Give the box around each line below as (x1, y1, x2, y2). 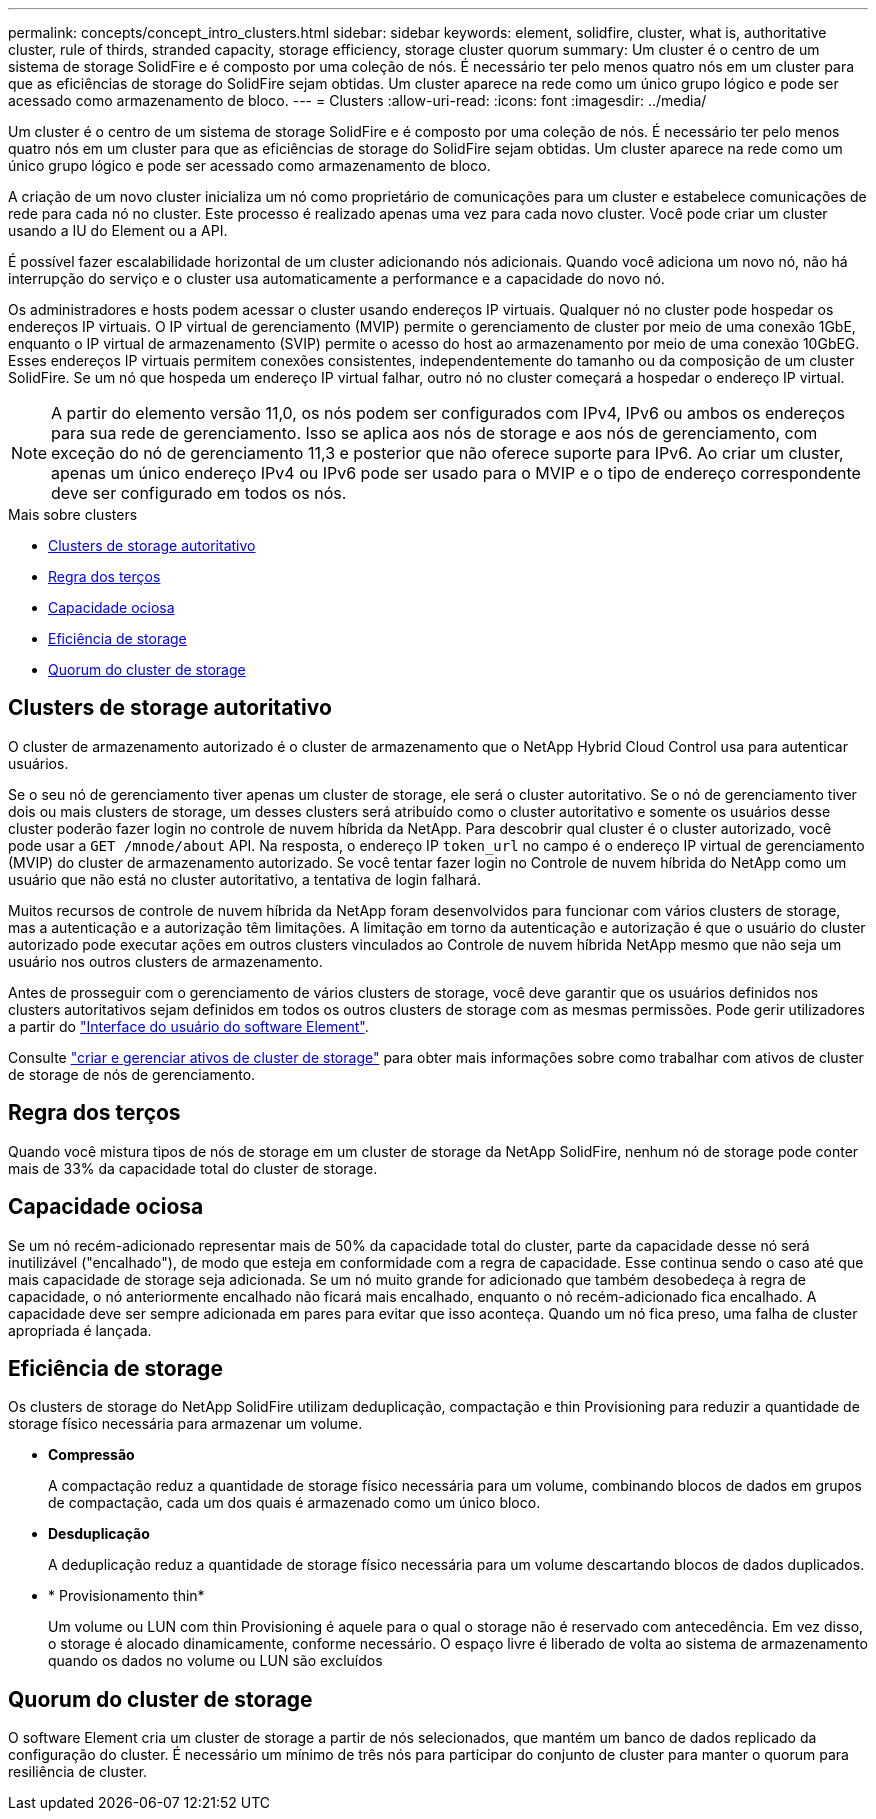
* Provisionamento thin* (48, 1587, 205, 1605)
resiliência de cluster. (8, 1763, 148, 1781)
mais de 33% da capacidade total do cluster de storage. (8, 1159, 378, 1177)
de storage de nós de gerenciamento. (8, 1065, 256, 1083)
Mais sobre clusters (8, 506, 138, 523)
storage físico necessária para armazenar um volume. (8, 1415, 363, 1433)
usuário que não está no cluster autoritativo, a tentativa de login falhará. (8, 870, 481, 888)
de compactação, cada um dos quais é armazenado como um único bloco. (48, 1494, 541, 1512)
